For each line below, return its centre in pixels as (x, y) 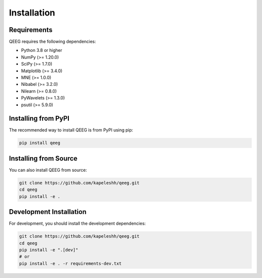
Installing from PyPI (39, 119)
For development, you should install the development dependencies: (77, 224)
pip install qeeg (40, 143)
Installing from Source (43, 158)
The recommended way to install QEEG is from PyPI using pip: (71, 130)
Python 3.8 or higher (42, 50)
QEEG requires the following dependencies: (53, 42)
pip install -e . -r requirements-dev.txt (70, 263)
